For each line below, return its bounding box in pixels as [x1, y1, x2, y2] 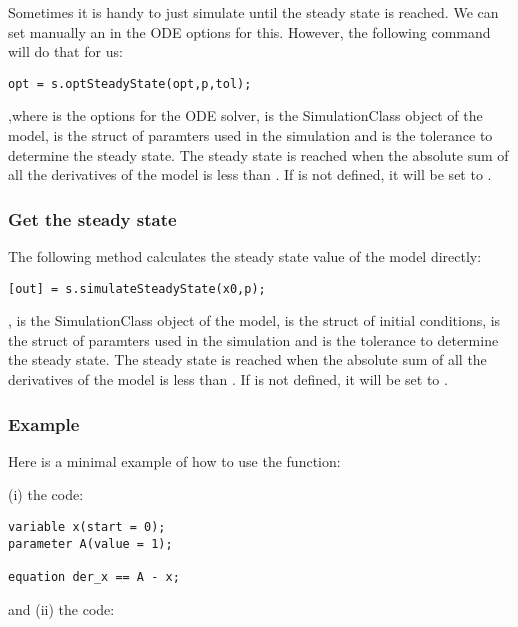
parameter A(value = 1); [8, 536, 173, 551]
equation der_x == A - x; [8, 570, 180, 585]
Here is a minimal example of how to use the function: [8, 450, 341, 471]
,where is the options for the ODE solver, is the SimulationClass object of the [8, 105, 483, 126]
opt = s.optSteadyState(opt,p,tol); [8, 76, 252, 91]
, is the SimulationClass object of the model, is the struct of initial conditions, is [8, 310, 501, 331]
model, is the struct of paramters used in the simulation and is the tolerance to [8, 125, 493, 146]
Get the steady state [8, 206, 177, 231]
